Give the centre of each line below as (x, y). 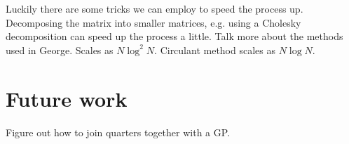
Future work (67, 98)
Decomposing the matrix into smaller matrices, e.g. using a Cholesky (153, 22)
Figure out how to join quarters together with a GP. (118, 132)
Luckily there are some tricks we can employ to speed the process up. (155, 8)
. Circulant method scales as (215, 50)
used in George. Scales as (60, 50)
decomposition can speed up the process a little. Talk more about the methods (174, 36)
